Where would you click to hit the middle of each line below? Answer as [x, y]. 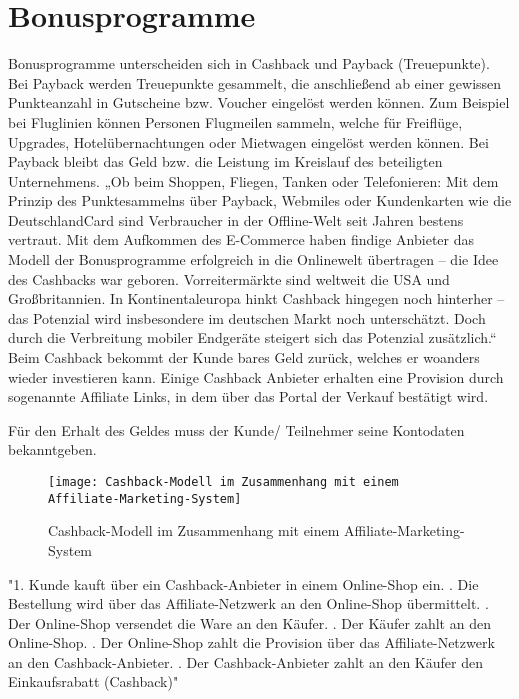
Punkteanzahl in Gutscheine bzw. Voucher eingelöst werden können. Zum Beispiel [259, 102]
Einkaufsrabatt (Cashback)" [93, 681]
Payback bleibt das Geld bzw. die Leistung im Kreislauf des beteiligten [225, 161]
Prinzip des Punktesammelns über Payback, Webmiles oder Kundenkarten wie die [260, 200]
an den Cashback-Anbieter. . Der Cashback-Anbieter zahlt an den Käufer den [245, 661]
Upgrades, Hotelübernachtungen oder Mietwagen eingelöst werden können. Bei [248, 141]
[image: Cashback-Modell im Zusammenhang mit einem [223, 482]
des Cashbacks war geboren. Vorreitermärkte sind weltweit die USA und [229, 278]
